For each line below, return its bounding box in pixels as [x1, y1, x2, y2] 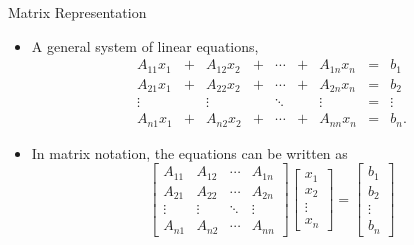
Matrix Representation [8, 2, 147, 22]
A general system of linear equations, [31, 35, 259, 56]
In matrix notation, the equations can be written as [31, 142, 348, 163]
